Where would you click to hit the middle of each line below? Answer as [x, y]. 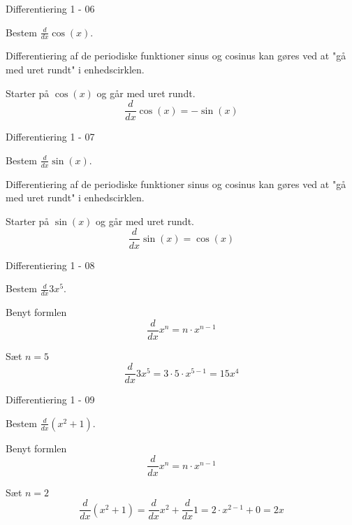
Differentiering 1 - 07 [50, 137]
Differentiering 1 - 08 [50, 265]
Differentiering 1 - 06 [50, 8]
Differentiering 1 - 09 [50, 400]
